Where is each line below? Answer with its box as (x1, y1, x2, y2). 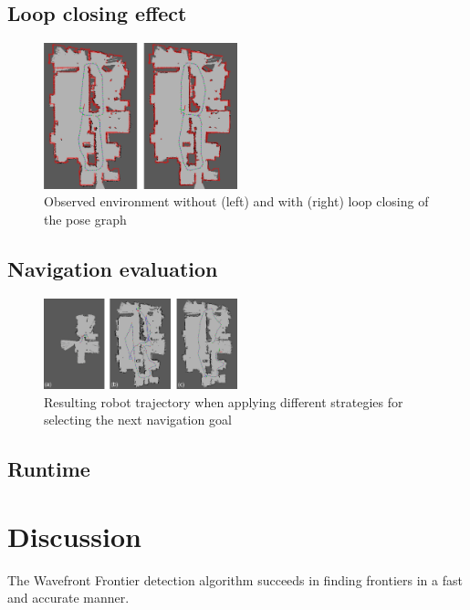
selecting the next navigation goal (44, 410, 232, 429)
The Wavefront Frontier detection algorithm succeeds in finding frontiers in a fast (7, 570, 463, 589)
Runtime (7, 455, 90, 483)
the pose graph (44, 209, 127, 228)
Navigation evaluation (7, 254, 218, 282)
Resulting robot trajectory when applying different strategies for (44, 392, 403, 411)
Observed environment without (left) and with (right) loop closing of (44, 192, 429, 211)
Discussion (7, 517, 141, 554)
